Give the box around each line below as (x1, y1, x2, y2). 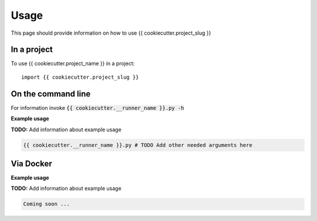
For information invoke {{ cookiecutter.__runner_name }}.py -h (11, 104, 184, 111)
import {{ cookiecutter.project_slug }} (21, 73, 139, 81)
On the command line (11, 89, 91, 99)
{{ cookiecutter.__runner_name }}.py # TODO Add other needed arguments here (23, 142, 252, 148)
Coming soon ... (23, 200, 70, 207)
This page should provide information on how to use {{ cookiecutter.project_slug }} (11, 29, 211, 36)
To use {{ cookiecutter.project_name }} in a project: (11, 60, 135, 67)
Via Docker (11, 159, 52, 169)
